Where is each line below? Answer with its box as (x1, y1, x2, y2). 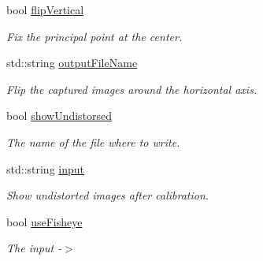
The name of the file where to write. (6, 133, 180, 150)
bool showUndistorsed (6, 107, 113, 124)
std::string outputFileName (6, 54, 138, 71)
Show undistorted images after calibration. (6, 187, 209, 203)
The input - (6, 240, 62, 256)
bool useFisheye (6, 213, 83, 229)
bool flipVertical (6, 2, 84, 17)
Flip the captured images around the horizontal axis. (6, 80, 257, 97)
